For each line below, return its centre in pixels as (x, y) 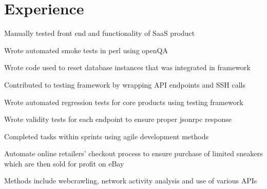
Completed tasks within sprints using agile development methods (106, 136)
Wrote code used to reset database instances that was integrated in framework (127, 67)
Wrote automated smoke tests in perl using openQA (86, 50)
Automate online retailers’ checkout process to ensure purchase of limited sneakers (133, 153)
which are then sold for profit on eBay (64, 163)
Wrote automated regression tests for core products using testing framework (124, 102)
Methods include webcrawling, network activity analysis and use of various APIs (131, 181)
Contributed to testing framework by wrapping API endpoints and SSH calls (125, 84)
